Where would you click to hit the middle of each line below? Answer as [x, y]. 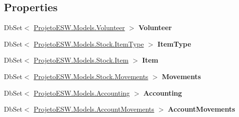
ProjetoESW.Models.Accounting [82, 92]
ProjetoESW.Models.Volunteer [79, 27]
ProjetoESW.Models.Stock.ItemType [89, 43]
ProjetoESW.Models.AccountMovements [94, 109]
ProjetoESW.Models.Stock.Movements [91, 76]
